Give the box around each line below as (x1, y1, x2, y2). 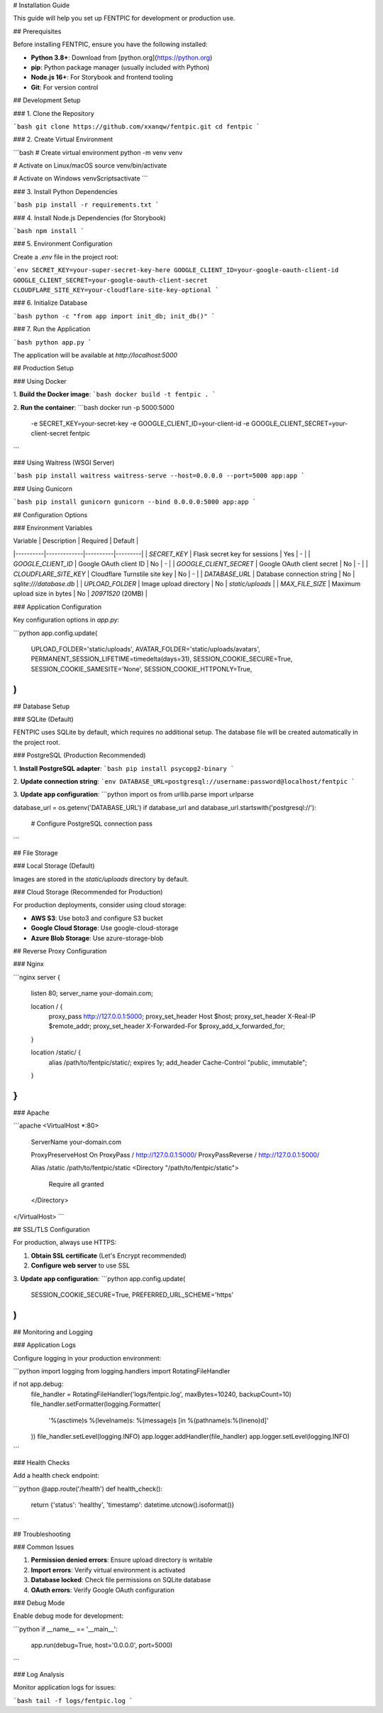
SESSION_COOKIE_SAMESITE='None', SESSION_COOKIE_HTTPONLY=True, (30, 664, 252, 673)
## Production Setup (13, 364, 74, 372)
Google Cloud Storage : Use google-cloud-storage (30, 924, 179, 932)
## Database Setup (13, 702, 70, 710)
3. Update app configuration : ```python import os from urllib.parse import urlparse (13, 790, 255, 799)
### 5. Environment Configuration (13, 239, 113, 248)
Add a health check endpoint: (13, 1471, 99, 1480)
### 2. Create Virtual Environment (13, 135, 113, 144)
